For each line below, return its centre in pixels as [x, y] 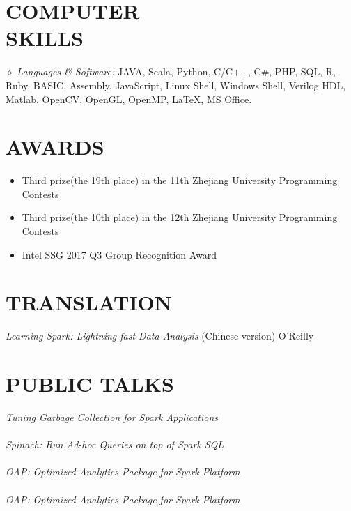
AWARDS [55, 147]
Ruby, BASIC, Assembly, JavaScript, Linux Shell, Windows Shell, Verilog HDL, [176, 85]
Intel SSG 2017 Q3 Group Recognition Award [119, 254]
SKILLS [45, 38]
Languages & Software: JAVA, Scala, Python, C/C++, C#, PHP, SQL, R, [177, 71]
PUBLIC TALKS [90, 384]
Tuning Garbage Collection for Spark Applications [112, 417]
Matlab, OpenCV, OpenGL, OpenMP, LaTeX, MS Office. [129, 99]
